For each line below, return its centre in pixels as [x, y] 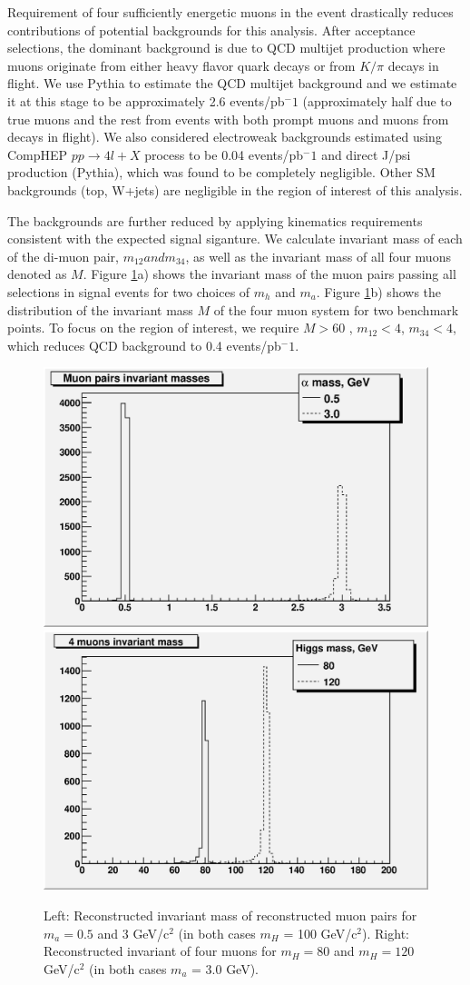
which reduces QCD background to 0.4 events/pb [144, 345]
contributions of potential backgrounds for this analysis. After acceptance [211, 30]
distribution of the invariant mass [100, 309]
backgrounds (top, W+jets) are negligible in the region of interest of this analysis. [235, 189]
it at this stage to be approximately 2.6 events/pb [146, 100]
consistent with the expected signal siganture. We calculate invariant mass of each [235, 239]
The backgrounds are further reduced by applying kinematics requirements [215, 220]
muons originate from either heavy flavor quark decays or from [181, 65]
